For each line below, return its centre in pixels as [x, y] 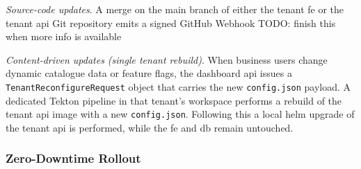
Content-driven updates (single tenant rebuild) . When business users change [167, 59]
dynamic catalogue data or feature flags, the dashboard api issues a [149, 73]
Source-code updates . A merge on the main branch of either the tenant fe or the [175, 9]
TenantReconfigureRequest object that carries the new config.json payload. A [178, 86]
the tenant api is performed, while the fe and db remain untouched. [150, 127]
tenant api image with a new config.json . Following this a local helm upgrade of [180, 114]
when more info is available [64, 36]
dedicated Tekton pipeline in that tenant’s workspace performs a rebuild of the [174, 100]
